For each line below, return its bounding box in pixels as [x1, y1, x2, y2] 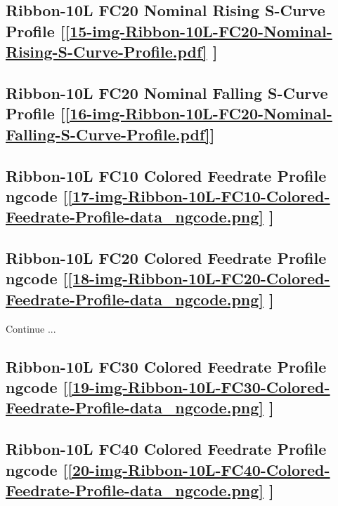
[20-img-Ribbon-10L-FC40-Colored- [67, 458, 330, 480]
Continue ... [6, 321, 56, 335]
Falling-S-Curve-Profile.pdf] [6, 123, 210, 145]
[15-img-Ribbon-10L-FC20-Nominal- [65, 20, 332, 41]
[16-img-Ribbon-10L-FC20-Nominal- [65, 102, 332, 124]
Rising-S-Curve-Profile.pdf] [6, 41, 207, 62]
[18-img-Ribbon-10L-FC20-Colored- [67, 267, 330, 289]
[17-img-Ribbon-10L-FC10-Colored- [67, 185, 330, 206]
